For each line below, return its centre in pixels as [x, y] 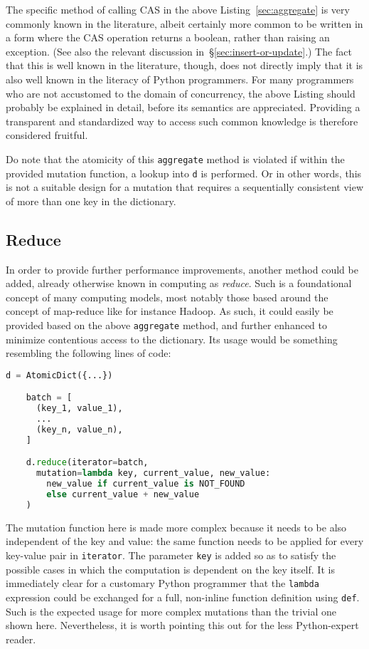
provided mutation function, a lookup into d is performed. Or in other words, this [184, 173]
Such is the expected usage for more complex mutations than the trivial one [171, 611]
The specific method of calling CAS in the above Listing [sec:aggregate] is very [178, 9]
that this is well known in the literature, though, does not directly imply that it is [184, 65]
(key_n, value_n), [79, 430]
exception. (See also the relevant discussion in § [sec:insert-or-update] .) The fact [179, 51]
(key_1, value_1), [79, 409]
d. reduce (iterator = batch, [87, 463]
